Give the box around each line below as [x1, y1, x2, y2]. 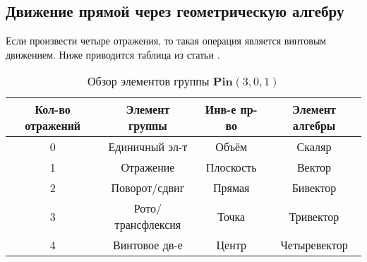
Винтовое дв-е [113, 237, 183, 254]
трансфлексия [114, 216, 181, 233]
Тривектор [289, 208, 339, 225]
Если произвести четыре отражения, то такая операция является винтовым [6, 33, 327, 48]
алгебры [292, 117, 336, 134]
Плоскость [205, 159, 257, 176]
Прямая [213, 179, 250, 196]
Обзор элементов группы [87, 73, 210, 90]
